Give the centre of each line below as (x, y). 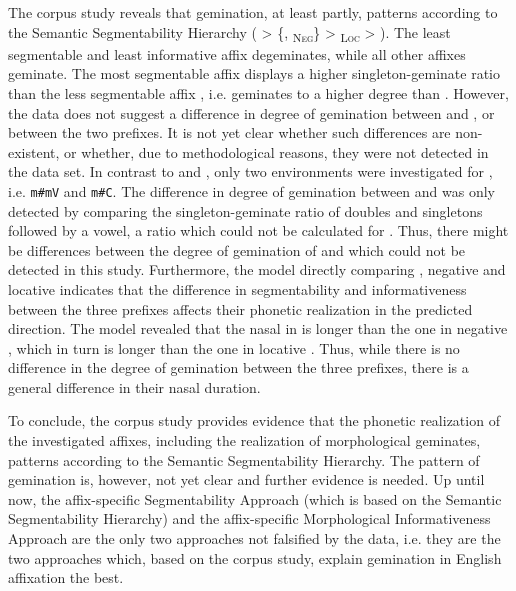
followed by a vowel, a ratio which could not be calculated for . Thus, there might (258, 230)
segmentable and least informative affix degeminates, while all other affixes (237, 53)
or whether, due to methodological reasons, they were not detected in (276, 151)
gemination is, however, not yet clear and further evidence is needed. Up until (246, 479)
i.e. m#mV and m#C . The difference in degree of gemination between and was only (251, 190)
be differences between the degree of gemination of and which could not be (237, 249)
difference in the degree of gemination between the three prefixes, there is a (238, 367)
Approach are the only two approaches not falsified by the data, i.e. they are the (254, 538)
